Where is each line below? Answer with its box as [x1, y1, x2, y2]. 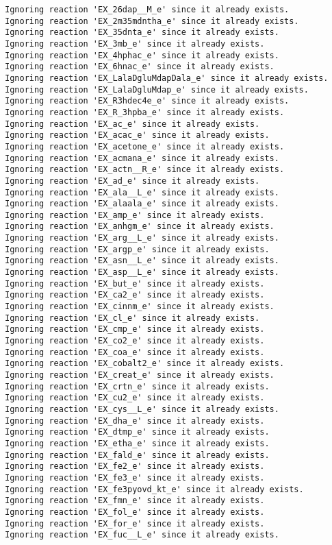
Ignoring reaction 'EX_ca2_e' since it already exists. [5, 290, 265, 300]
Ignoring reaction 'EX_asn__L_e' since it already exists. [5, 256, 279, 266]
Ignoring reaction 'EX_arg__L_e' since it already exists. [5, 233, 279, 243]
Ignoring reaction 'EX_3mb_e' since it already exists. [5, 38, 265, 49]
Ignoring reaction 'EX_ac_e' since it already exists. [5, 119, 260, 129]
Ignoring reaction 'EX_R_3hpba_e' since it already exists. [5, 107, 285, 117]
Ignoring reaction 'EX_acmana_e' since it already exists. [5, 153, 279, 163]
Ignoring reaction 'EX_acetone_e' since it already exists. [5, 141, 285, 152]
